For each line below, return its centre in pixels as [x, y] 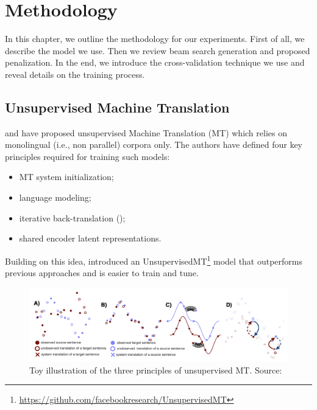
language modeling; [55, 197]
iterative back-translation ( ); [72, 217]
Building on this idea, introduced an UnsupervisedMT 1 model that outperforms [154, 260]
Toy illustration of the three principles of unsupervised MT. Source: [156, 370]
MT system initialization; [66, 177]
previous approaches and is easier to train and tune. [102, 273]
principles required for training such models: [87, 156]
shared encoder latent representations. [90, 238]
